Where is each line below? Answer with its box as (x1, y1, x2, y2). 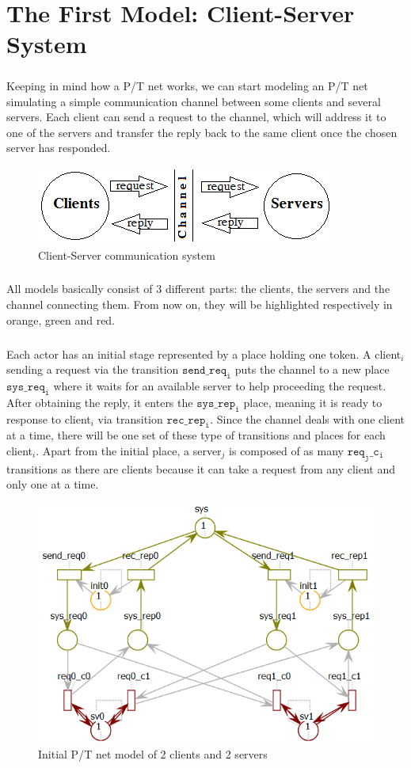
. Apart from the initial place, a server (36, 443, 222, 458)
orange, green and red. (6, 311, 116, 328)
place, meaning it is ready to (243, 394, 382, 410)
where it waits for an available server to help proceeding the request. (53, 378, 386, 394)
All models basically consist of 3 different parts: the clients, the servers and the (6, 280, 390, 297)
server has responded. (6, 139, 111, 156)
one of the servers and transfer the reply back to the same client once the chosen (6, 124, 398, 140)
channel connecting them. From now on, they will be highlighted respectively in (6, 296, 393, 313)
